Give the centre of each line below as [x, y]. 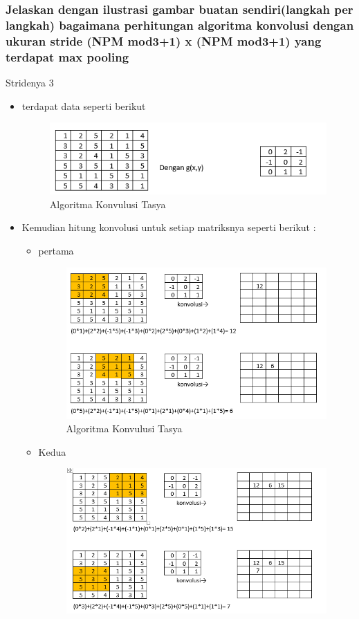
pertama [56, 250]
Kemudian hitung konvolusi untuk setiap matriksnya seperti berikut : [169, 227]
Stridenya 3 [30, 82]
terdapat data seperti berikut [84, 105]
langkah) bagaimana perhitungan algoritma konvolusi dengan [180, 25]
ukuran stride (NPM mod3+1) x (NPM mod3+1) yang [164, 40]
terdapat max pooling [67, 56]
